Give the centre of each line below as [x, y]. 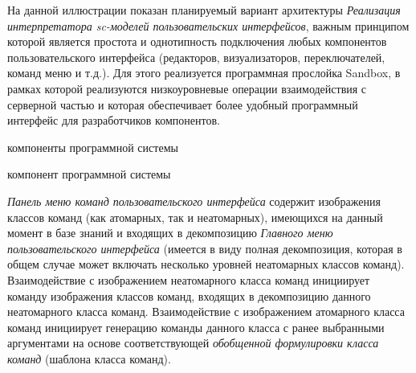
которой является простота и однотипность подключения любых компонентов [197, 41]
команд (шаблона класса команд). [89, 358]
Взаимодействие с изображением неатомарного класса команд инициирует [189, 279]
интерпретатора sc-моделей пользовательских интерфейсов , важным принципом [208, 25]
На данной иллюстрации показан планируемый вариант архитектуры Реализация [204, 10]
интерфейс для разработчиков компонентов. [114, 120]
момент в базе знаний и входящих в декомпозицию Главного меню [170, 233]
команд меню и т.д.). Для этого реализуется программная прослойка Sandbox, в [204, 73]
